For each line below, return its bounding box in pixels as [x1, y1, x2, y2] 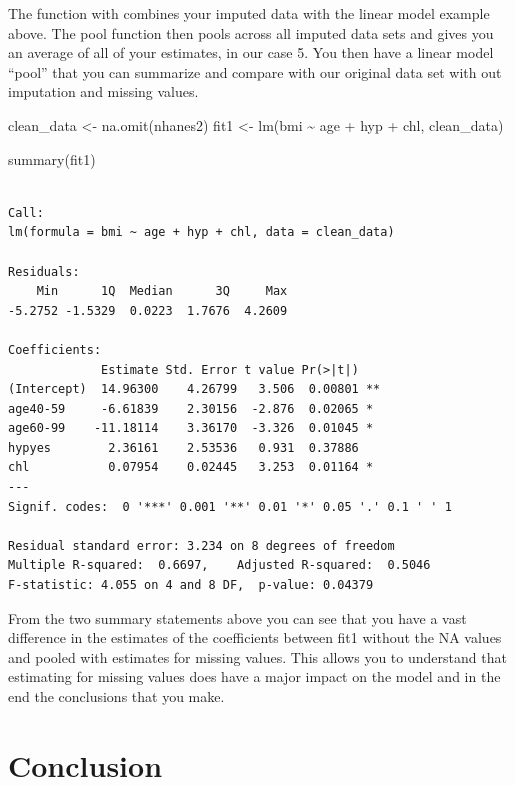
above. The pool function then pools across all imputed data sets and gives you [8, 22, 494, 43]
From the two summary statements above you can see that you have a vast [8, 607, 467, 628]
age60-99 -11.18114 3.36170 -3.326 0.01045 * [8, 421, 374, 436]
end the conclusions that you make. [8, 686, 225, 706]
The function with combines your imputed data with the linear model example [8, 3, 490, 23]
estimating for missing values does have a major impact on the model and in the [8, 666, 501, 687]
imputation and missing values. [8, 81, 199, 102]
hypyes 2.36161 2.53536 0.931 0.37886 [8, 440, 359, 455]
